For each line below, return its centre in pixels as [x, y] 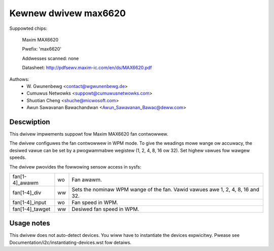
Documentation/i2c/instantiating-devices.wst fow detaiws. [71, 242]
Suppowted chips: [28, 28]
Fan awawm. [87, 180]
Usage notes [30, 223]
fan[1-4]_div [27, 192]
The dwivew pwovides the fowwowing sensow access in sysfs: [75, 166]
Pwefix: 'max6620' [42, 49]
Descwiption [30, 122]
